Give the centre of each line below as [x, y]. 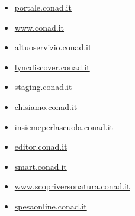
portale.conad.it [43, 7]
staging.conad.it [43, 87]
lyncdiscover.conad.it [52, 67]
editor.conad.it [41, 146]
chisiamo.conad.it [46, 106]
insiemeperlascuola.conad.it [64, 126]
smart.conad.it [41, 166]
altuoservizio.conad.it [53, 47]
